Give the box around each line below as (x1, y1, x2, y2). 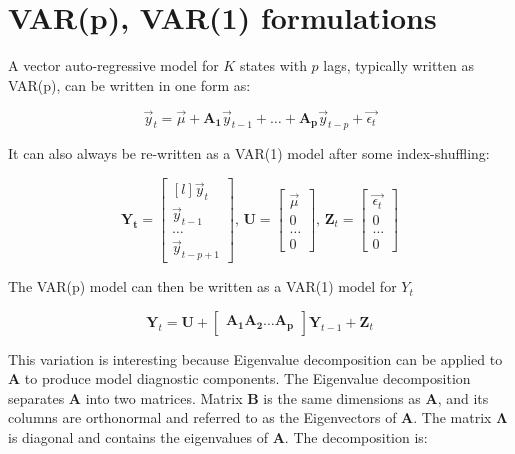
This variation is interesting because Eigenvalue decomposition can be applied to (8, 348, 503, 369)
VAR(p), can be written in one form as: (8, 74, 251, 95)
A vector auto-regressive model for (8, 55, 219, 76)
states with (239, 55, 307, 76)
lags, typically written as (323, 55, 474, 76)
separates (8, 387, 65, 408)
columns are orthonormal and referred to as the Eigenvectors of (8, 407, 397, 428)
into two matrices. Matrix (85, 387, 243, 408)
